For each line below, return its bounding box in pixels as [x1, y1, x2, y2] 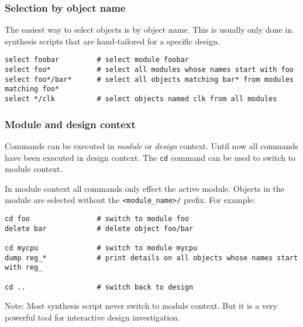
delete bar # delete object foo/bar [5, 224, 194, 233]
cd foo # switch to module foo [5, 215, 189, 223]
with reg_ [5, 263, 43, 272]
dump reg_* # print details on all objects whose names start [5, 253, 298, 262]
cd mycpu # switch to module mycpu [5, 243, 198, 252]
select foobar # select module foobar [5, 56, 189, 64]
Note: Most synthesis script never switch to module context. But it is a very [5, 300, 277, 312]
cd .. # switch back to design [5, 283, 194, 291]
